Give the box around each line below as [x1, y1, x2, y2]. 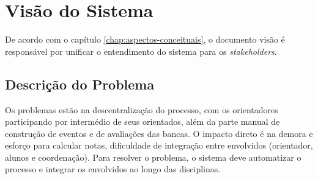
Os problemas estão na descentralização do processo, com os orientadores [5, 103, 278, 116]
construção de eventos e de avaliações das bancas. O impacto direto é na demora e [5, 127, 313, 139]
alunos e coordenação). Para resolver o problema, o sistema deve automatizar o [5, 150, 301, 163]
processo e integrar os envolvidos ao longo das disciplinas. [5, 163, 221, 175]
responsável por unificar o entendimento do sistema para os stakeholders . [5, 44, 277, 57]
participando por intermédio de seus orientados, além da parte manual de [5, 115, 280, 128]
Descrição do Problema [5, 74, 155, 93]
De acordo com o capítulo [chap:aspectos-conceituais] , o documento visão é [5, 33, 285, 46]
